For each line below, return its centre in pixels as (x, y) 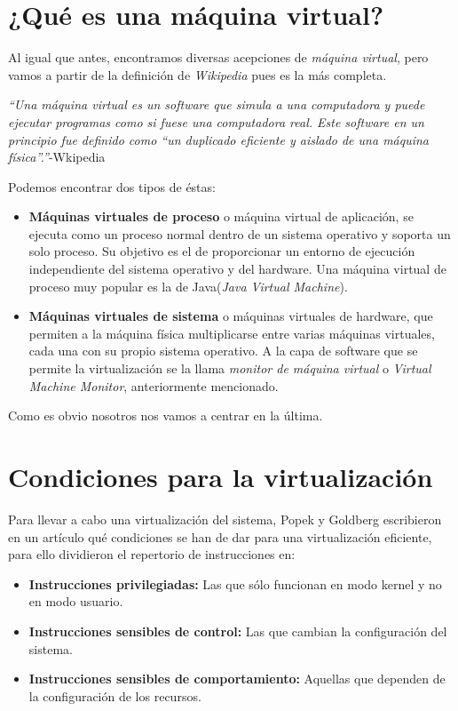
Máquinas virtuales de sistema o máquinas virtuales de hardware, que (231, 316)
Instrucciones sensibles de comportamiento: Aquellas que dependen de (237, 679)
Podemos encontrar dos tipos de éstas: (112, 186)
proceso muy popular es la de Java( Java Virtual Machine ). (188, 286)
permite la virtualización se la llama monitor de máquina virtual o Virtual (230, 368)
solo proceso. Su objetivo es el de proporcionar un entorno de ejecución (222, 251)
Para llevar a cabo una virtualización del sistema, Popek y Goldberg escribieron (225, 519)
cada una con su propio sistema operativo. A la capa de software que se (223, 351)
